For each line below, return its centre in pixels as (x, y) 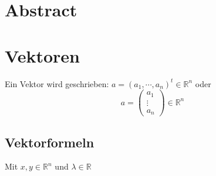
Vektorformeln (50, 142)
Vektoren (42, 55)
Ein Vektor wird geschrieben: (57, 83)
